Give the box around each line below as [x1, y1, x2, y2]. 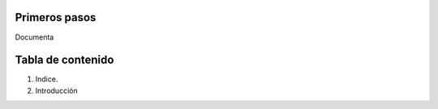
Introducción [35, 86, 78, 95]
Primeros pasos [15, 10, 97, 24]
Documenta [15, 32, 54, 42]
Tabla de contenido [15, 53, 114, 67]
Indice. [35, 74, 58, 84]
